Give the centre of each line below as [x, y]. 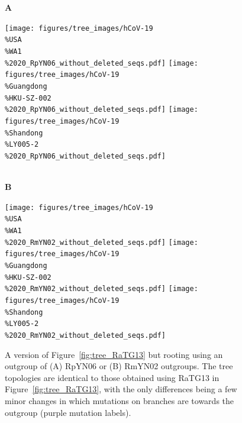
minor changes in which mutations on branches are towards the [120, 400]
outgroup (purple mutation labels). [68, 412]
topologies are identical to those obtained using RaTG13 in [112, 377]
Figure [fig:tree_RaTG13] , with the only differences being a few [121, 389]
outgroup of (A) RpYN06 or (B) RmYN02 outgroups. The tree [119, 366]
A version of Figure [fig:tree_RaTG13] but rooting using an [114, 354]
